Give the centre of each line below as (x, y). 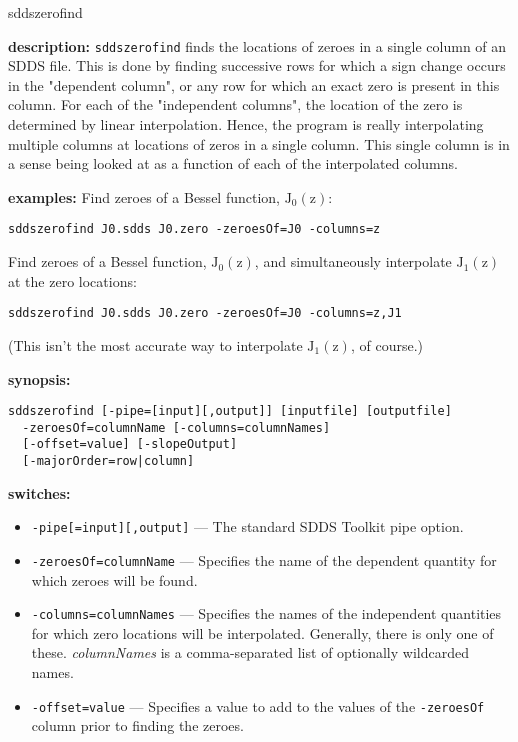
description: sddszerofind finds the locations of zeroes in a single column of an (257, 45)
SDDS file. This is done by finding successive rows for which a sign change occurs (257, 65)
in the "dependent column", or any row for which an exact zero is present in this (254, 84)
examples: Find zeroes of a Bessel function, (144, 196)
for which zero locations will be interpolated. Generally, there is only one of (262, 632)
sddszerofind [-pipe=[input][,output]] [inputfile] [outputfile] (230, 411)
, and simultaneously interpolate (353, 261)
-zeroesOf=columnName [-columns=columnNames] (176, 427)
